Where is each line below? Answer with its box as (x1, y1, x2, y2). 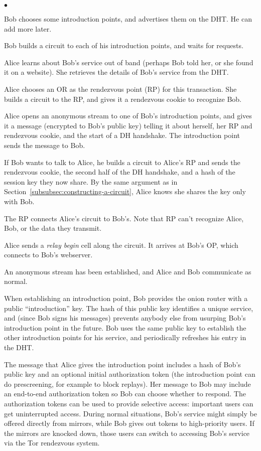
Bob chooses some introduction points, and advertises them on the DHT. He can (4, 14, 252, 24)
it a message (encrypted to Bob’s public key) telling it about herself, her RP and (4, 120, 252, 130)
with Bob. (4, 196, 35, 206)
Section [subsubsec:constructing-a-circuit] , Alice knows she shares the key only (4, 186, 246, 197)
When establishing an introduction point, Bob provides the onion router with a (4, 293, 248, 304)
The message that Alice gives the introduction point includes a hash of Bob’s (4, 359, 241, 369)
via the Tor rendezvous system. (4, 437, 100, 448)
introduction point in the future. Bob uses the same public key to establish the (4, 322, 246, 333)
